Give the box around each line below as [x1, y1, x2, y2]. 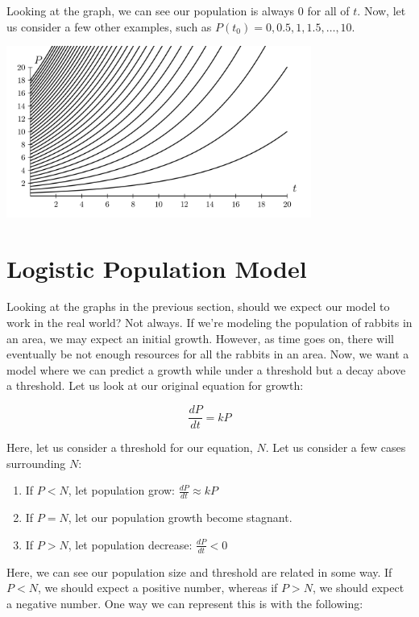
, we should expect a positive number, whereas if [37, 579, 278, 596]
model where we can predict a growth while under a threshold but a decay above [6, 361, 406, 378]
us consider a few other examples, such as [6, 18, 212, 35]
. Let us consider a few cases [265, 439, 406, 456]
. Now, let [357, 2, 406, 19]
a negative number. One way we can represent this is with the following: [6, 594, 363, 611]
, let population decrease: [68, 536, 193, 553]
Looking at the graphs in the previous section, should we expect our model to [6, 298, 390, 315]
